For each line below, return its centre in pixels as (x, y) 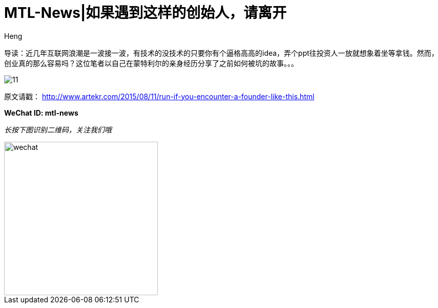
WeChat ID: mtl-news (41, 113)
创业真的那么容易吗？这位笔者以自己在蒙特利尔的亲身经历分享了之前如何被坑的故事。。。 (151, 63)
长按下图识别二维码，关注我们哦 (58, 129)
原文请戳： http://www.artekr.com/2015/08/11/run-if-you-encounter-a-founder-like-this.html (159, 96)
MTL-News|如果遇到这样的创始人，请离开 (145, 13)
